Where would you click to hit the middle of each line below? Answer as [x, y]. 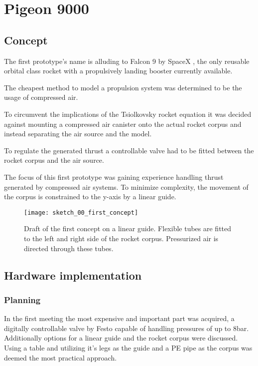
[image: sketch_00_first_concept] [81, 212]
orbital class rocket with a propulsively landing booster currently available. [118, 71]
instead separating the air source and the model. [78, 134]
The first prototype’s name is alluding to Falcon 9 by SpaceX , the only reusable [127, 61]
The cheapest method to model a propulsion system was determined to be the [123, 87]
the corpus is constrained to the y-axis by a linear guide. [90, 196]
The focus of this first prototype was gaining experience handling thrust [114, 177]
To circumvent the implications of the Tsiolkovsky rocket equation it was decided [128, 114]
